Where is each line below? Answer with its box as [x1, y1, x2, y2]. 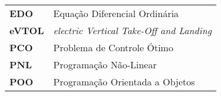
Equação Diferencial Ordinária [53, 6, 179, 20]
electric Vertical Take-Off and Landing [53, 24, 212, 37]
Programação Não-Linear [53, 58, 157, 71]
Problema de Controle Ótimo [53, 41, 173, 54]
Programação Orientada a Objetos [53, 75, 195, 88]
